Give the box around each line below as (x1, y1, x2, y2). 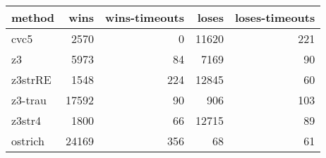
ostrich (11, 133, 44, 149)
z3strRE (11, 71, 52, 87)
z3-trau (11, 92, 47, 108)
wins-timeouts (105, 9, 184, 25)
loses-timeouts (234, 9, 315, 25)
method (11, 9, 55, 25)
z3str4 (11, 112, 41, 128)
